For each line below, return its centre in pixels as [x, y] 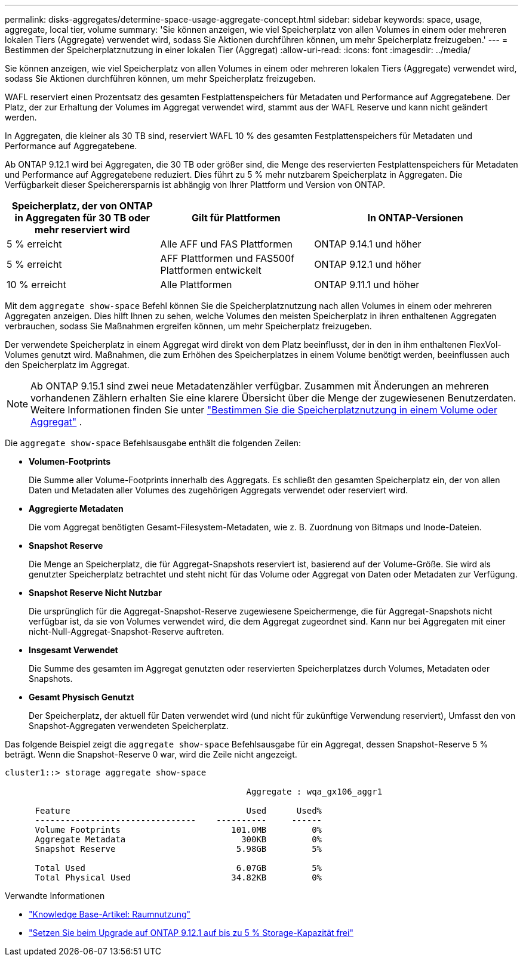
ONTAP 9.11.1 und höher [367, 285]
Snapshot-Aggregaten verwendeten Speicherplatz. [129, 726]
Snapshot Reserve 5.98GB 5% [179, 849]
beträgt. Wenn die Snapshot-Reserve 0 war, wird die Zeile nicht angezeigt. [151, 754]
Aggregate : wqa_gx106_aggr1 [314, 792]
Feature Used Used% [179, 811]
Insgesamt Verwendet [73, 650]
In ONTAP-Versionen [415, 218]
